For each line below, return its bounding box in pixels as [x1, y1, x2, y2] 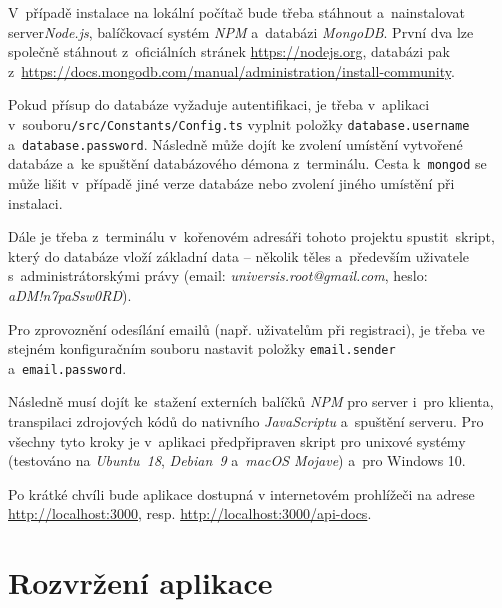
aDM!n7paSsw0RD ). [8, 284, 132, 305]
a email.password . [8, 357, 127, 378]
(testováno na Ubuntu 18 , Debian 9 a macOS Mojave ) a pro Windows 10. [8, 450, 466, 471]
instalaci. [8, 192, 63, 213]
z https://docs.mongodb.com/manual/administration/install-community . [8, 60, 455, 81]
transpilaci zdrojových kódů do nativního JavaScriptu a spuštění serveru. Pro [8, 411, 484, 431]
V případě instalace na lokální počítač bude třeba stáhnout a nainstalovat [8, 2, 465, 22]
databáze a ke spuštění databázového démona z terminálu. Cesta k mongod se [8, 153, 487, 174]
